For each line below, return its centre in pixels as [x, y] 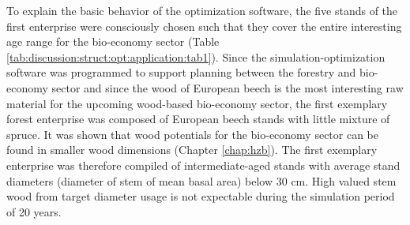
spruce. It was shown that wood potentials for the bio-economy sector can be [193, 134]
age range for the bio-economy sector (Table [113, 41]
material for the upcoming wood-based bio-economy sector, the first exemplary [197, 103]
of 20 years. [34, 211]
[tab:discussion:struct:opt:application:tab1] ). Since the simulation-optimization [196, 56]
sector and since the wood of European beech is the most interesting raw [228, 87]
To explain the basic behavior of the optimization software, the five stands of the [202, 10]
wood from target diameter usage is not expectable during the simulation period [201, 196]
